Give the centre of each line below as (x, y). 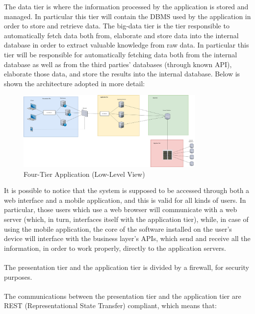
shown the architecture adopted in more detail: (75, 83)
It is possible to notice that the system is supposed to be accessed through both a (127, 190)
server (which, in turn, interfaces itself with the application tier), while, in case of (126, 219)
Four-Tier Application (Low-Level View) (84, 174)
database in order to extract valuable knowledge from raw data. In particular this (127, 45)
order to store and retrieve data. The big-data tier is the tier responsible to (117, 26)
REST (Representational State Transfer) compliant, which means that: (110, 305)
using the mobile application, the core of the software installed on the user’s (118, 229)
